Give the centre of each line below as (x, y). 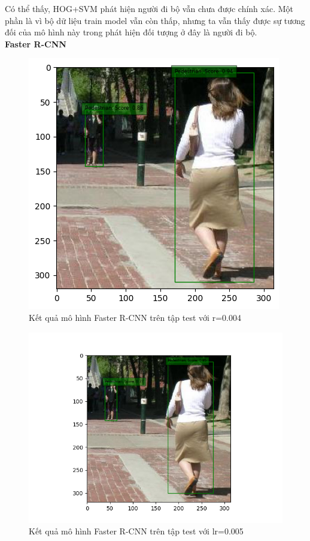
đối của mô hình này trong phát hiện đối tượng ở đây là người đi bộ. (131, 32)
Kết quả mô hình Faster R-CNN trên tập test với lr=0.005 (136, 531)
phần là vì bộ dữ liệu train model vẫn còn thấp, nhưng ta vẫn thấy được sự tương (155, 20)
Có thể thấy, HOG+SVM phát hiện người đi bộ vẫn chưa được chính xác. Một (149, 8)
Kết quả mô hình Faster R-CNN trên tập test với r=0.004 (135, 317)
